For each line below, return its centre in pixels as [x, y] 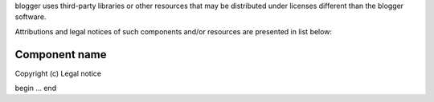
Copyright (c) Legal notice [58, 73]
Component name [61, 55]
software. [31, 17]
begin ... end [35, 88]
